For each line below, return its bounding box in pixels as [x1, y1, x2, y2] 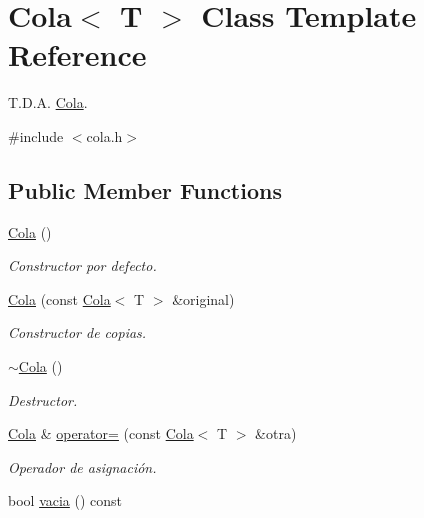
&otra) [255, 423, 297, 444]
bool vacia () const [8, 490, 123, 511]
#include [8, 125, 64, 146]
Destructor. [8, 389, 78, 410]
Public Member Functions [8, 174, 282, 205]
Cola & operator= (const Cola [8, 423, 194, 444]
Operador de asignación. [8, 456, 157, 477]
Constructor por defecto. [8, 255, 157, 276]
